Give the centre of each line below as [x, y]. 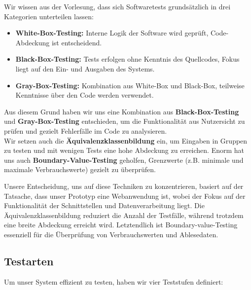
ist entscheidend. [77, 42]
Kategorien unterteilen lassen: [49, 16]
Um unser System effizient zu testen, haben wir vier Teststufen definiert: [114, 281]
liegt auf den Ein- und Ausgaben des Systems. [85, 68]
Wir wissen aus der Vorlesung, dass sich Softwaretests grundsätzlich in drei [117, 6]
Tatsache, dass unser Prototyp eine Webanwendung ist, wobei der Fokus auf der [125, 196]
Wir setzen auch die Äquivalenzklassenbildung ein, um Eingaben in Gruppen [126, 140]
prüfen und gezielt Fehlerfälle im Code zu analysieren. [86, 130]
